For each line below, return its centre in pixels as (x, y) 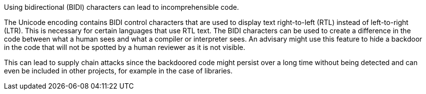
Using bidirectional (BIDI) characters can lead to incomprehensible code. (122, 7)
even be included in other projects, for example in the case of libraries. (118, 71)
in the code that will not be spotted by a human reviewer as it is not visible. (125, 47)
